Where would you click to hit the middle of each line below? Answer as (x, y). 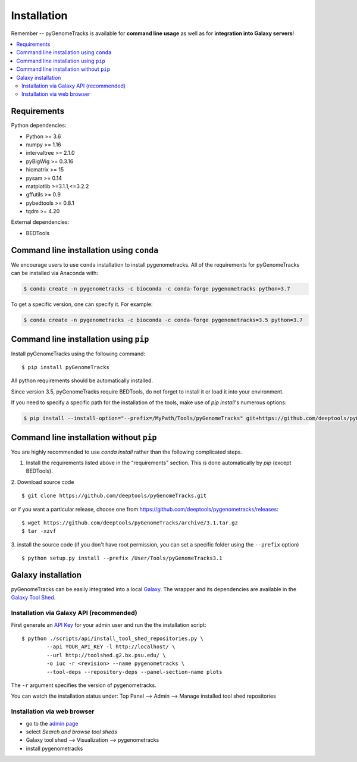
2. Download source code (43, 482)
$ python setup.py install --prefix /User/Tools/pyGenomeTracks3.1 (122, 558)
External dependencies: (40, 222)
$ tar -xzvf (39, 531)
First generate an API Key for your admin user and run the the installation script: (109, 624)
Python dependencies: (39, 126)
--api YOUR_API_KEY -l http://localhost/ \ (111, 647)
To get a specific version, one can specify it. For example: (82, 304)
